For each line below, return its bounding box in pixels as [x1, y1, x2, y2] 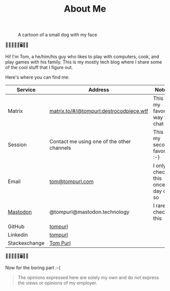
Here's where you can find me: [5, 74, 70, 80]
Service [17, 86, 36, 93]
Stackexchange [8, 240, 45, 247]
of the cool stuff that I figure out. [5, 64, 73, 71]
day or [153, 187, 168, 195]
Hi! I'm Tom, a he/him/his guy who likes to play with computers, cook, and [5, 54, 159, 60]
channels [49, 144, 71, 151]
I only [153, 162, 166, 169]
